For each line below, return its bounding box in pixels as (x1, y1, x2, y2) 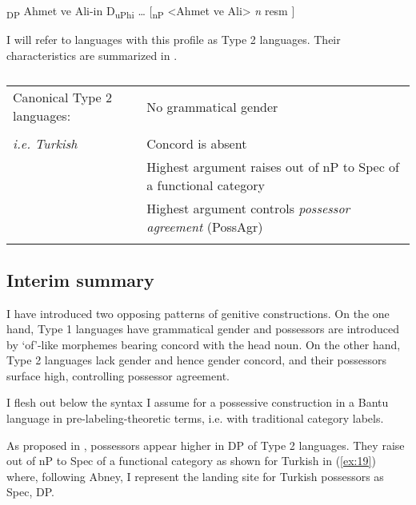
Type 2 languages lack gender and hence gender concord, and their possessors (6, 352, 387, 368)
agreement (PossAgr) (146, 217, 263, 237)
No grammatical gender (146, 97, 278, 116)
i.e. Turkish (13, 134, 78, 153)
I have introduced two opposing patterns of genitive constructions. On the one (6, 304, 390, 321)
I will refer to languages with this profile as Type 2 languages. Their (6, 31, 341, 48)
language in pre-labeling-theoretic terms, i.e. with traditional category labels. (6, 410, 384, 427)
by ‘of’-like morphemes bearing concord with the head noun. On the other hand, (6, 336, 401, 352)
